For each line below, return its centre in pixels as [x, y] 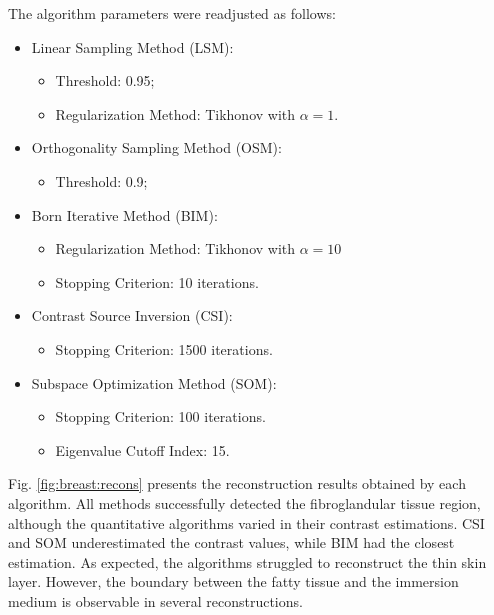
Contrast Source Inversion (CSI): [132, 315]
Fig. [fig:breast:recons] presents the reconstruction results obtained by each [237, 483]
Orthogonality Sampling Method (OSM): [156, 147]
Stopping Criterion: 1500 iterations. [164, 348]
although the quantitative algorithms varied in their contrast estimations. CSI [246, 522]
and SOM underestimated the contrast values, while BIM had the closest [231, 542]
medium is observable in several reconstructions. [155, 600]
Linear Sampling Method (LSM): [132, 46]
